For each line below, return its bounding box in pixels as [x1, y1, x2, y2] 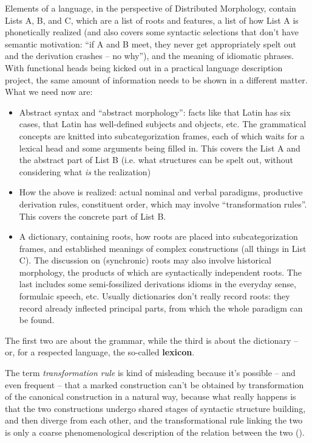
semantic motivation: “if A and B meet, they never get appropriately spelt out [5, 37, 296, 50]
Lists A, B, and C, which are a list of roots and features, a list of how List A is [5, 13, 299, 26]
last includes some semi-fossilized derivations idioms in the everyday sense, [19, 277, 296, 290]
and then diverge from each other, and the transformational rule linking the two [5, 414, 303, 427]
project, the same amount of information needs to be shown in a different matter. [5, 73, 308, 86]
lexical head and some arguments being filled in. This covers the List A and [19, 141, 300, 154]
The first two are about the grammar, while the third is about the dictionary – [5, 333, 299, 346]
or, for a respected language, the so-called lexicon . [5, 346, 195, 358]
